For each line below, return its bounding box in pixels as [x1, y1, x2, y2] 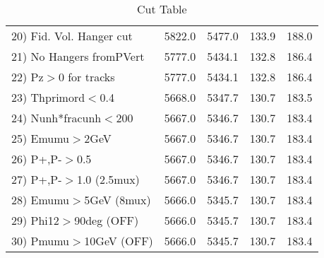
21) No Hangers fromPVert [11, 48, 145, 64]
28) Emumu [11, 192, 70, 208]
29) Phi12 [11, 212, 59, 228]
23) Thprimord [11, 89, 85, 105]
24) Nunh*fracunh [11, 110, 102, 126]
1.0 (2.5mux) [76, 171, 140, 187]
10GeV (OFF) [84, 233, 153, 249]
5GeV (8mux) [84, 192, 151, 208]
